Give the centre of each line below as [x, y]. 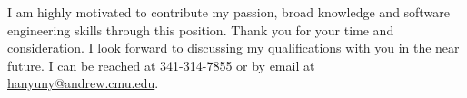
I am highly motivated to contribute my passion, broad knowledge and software [229, 12]
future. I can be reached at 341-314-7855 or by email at [161, 65]
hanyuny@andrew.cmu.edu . [83, 83]
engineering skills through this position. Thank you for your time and [201, 29]
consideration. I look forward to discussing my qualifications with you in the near [233, 48]
